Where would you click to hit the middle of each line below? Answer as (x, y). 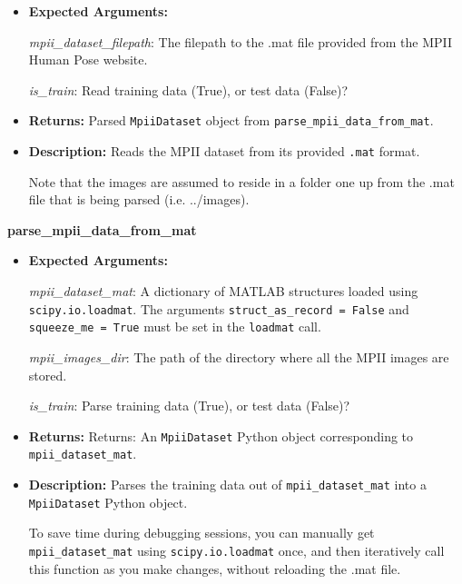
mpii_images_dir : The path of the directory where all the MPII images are (239, 356)
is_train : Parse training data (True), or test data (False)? (189, 406)
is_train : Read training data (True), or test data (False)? (188, 89)
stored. (48, 375)
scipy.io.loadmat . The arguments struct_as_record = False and (219, 308)
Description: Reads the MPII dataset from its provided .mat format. (224, 151)
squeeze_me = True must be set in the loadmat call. (175, 327)
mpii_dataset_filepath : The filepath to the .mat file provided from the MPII (241, 41)
